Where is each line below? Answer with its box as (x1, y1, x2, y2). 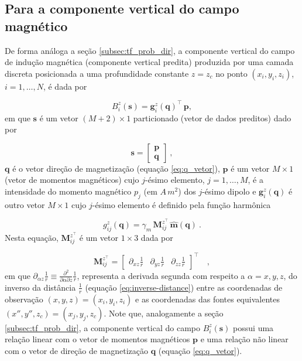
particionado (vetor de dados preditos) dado (133, 111, 291, 124)
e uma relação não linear (200, 333, 289, 345)
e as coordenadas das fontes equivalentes (135, 292, 280, 305)
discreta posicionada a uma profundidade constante (5, 67, 189, 79)
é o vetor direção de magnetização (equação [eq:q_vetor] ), (12, 162, 220, 174)
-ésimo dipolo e (202, 185, 256, 197)
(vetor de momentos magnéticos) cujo (5, 173, 139, 186)
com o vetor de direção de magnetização (5, 344, 149, 356)
